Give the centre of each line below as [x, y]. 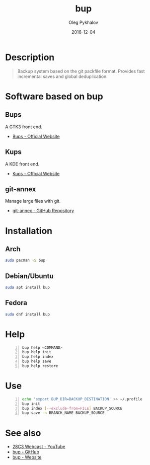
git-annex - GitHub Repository [43, 211]
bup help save [37, 361]
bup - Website [27, 457]
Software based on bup [54, 96]
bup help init [37, 352]
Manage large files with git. [33, 201]
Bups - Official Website [36, 136]
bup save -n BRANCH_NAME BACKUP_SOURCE [63, 413]
